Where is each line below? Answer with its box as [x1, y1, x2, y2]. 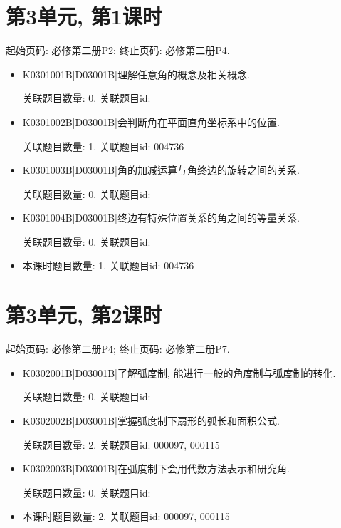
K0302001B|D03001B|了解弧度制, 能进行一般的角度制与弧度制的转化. [22, 365, 336, 380]
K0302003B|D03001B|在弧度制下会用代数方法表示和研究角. [22, 461, 290, 476]
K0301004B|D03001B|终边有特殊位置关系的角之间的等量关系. [22, 210, 300, 225]
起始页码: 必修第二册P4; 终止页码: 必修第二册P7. [6, 341, 230, 356]
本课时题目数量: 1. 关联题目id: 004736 [22, 258, 194, 273]
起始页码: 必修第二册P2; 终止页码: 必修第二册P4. [6, 43, 230, 58]
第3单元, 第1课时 [6, 1, 162, 31]
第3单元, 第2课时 [6, 300, 162, 329]
